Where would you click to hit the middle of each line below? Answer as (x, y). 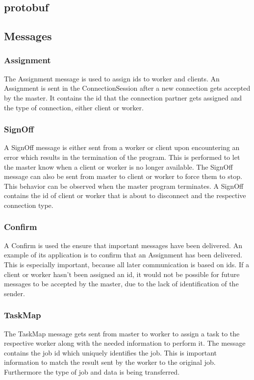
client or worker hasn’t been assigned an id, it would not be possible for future (122, 274)
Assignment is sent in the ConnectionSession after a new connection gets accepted (127, 88)
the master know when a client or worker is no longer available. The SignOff (118, 166)
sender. (14, 293)
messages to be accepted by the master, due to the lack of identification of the (121, 284)
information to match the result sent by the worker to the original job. (110, 362)
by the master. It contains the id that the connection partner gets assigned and (123, 97)
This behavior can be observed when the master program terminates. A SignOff (124, 186)
